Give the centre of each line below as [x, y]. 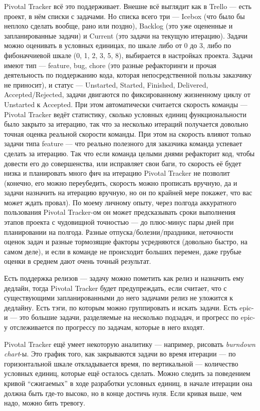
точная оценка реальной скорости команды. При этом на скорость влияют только [127, 133]
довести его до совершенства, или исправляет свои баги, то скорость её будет [123, 163]
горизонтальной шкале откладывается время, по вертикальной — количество [121, 363]
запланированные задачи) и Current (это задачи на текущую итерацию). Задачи [126, 35]
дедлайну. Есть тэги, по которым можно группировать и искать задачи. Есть [121, 307]
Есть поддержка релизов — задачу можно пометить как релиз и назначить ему [124, 278]
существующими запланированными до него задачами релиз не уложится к [119, 298]
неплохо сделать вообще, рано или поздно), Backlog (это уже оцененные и [118, 26]
